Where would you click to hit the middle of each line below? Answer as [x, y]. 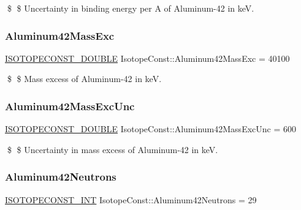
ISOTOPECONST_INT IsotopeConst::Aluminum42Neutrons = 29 [131, 199]
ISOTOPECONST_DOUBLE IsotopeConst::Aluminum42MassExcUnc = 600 [150, 129]
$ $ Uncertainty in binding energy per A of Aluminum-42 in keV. [131, 8]
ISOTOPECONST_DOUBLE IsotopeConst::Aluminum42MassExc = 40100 [147, 58]
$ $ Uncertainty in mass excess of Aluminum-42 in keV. [112, 149]
